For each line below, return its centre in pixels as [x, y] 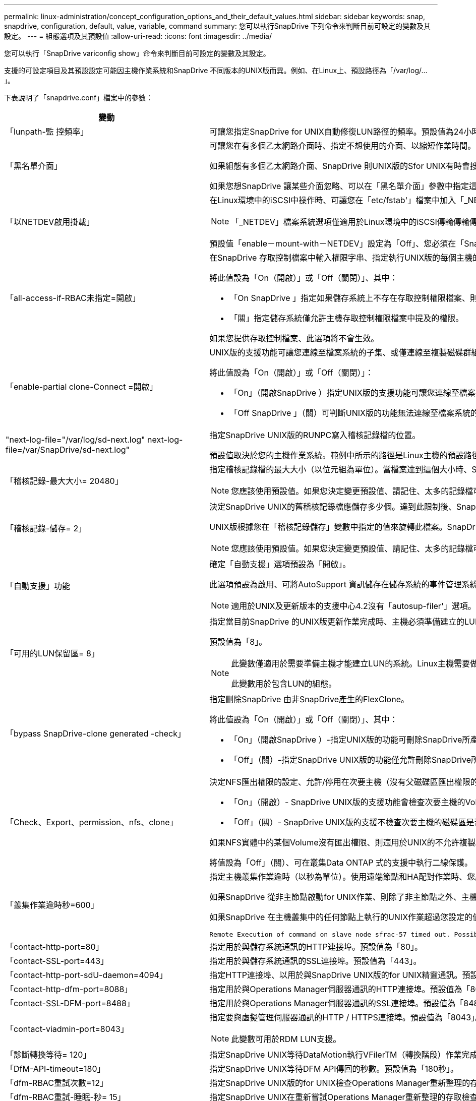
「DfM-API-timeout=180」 [55, 1069]
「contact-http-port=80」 [55, 947]
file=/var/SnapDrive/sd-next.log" [68, 450]
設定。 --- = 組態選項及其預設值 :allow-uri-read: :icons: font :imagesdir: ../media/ [138, 36]
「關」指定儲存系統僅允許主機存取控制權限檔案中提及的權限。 [347, 318]
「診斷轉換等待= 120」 [48, 1055]
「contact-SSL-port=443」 [57, 961]
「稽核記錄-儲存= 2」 [46, 528]
